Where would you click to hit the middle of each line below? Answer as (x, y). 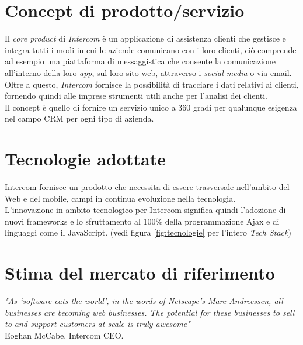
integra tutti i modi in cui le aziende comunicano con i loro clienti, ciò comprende (151, 49)
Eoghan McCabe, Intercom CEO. (64, 335)
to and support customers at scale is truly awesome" (97, 324)
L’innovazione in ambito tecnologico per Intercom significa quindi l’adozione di (145, 210)
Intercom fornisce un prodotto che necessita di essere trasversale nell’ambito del (147, 187)
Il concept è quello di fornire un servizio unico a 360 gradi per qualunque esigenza (151, 107)
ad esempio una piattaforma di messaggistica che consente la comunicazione (140, 61)
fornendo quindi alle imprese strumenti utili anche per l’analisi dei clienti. (136, 96)
